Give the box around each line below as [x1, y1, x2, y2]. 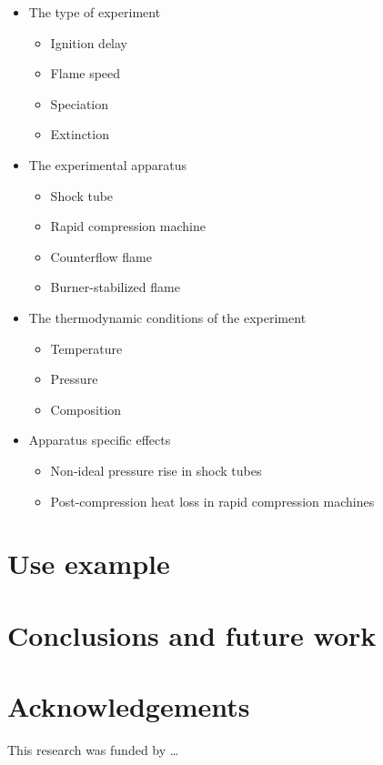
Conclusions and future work [7, 616, 377, 653]
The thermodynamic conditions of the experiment [28, 307, 307, 327]
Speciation [50, 94, 108, 113]
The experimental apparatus [28, 155, 187, 174]
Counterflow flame [50, 247, 152, 266]
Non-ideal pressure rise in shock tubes [50, 460, 262, 479]
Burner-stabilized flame [50, 277, 180, 297]
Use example [7, 545, 170, 582]
